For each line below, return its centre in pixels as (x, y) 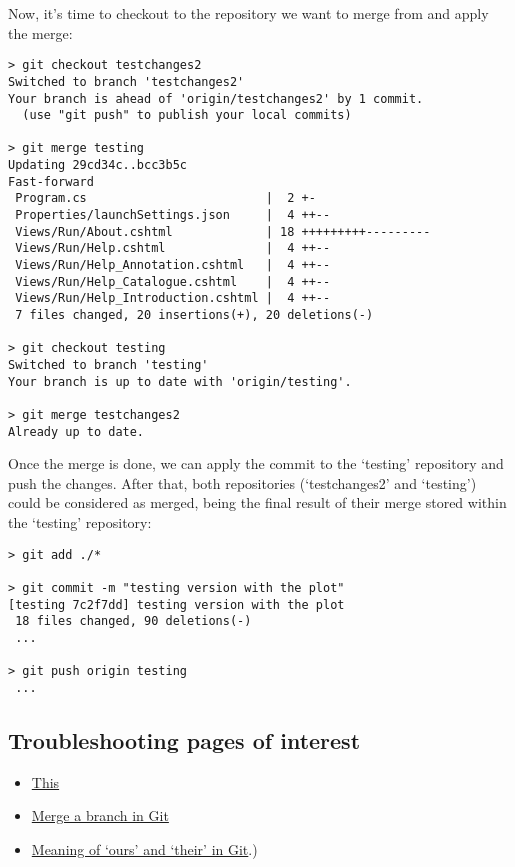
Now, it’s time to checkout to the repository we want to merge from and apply (248, 13)
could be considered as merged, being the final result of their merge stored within (257, 502)
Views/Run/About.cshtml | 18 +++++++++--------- (223, 231)
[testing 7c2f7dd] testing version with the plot (176, 604)
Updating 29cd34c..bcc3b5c (97, 165)
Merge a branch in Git (100, 815)
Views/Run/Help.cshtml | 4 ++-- (173, 248)
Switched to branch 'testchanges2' (126, 81)
